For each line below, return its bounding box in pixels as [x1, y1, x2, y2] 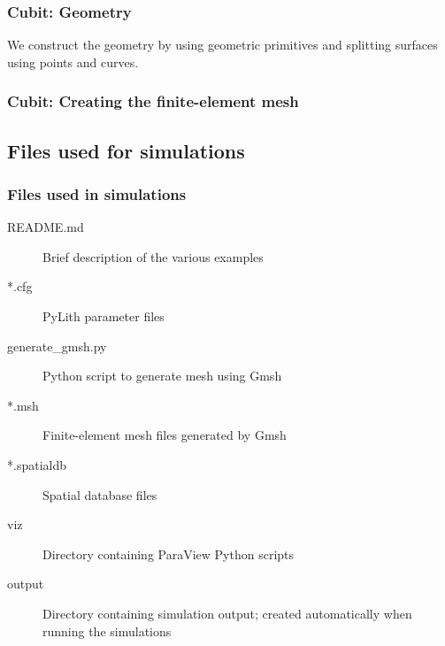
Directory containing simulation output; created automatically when [42, 604, 412, 622]
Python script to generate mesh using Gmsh [42, 366, 282, 385]
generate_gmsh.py [7, 336, 107, 355]
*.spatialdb [7, 456, 66, 473]
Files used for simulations [7, 136, 245, 164]
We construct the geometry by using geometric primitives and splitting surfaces [7, 35, 438, 54]
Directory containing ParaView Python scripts [42, 544, 295, 563]
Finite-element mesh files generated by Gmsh [42, 426, 287, 444]
